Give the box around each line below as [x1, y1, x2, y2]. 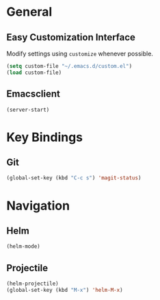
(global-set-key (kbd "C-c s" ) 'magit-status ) [6, 175, 142, 182]
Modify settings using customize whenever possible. [6, 49, 153, 58]
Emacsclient [6, 88, 61, 100]
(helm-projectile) [6, 280, 59, 287]
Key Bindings [6, 129, 83, 145]
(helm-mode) [6, 243, 40, 250]
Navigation [6, 198, 70, 213]
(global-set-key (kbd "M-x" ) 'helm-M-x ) [6, 286, 124, 293]
